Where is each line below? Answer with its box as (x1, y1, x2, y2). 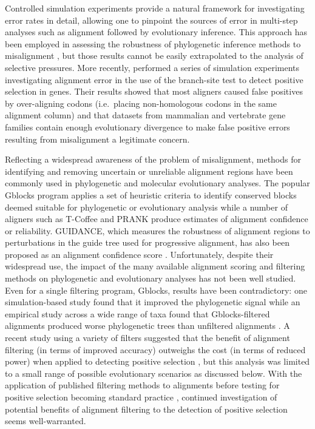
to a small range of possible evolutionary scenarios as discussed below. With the (5, 367, 302, 379)
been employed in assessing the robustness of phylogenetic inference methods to (5, 37, 301, 50)
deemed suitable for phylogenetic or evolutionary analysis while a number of (5, 200, 288, 213)
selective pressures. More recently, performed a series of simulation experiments (5, 61, 300, 73)
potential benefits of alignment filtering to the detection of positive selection (5, 402, 288, 415)
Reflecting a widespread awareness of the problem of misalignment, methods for (5, 153, 301, 166)
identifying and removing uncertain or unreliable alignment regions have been (5, 164, 293, 177)
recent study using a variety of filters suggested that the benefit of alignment (5, 331, 290, 344)
